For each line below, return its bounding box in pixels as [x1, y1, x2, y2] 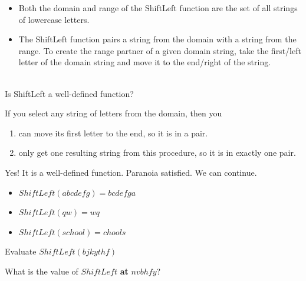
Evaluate [5, 245, 37, 257]
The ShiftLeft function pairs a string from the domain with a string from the [18, 33, 297, 45]
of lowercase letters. [18, 13, 90, 25]
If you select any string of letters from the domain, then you [5, 107, 222, 119]
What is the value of [5, 265, 78, 277]
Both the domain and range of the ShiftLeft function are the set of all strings [18, 2, 298, 14]
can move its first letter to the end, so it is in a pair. [18, 126, 208, 139]
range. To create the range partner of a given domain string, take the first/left [18, 44, 301, 56]
